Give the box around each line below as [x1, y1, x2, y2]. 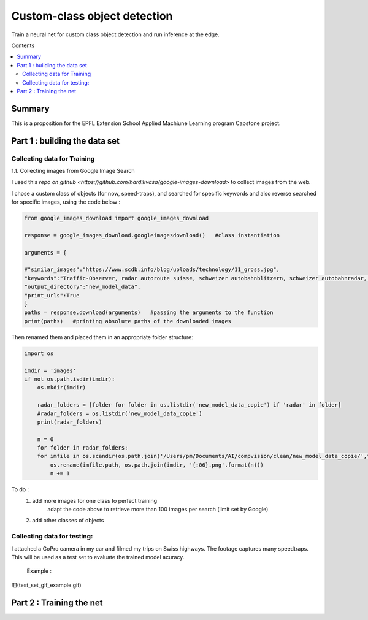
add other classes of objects [32, 517, 104, 524]
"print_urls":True [24, 292, 80, 299]
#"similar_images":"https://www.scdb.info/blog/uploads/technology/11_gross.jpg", [24, 266, 280, 273]
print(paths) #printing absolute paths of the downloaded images [24, 318, 232, 324]
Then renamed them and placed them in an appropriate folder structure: [11, 333, 193, 340]
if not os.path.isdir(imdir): [24, 375, 115, 383]
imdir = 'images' [24, 367, 77, 374]
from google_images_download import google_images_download [24, 215, 209, 222]
